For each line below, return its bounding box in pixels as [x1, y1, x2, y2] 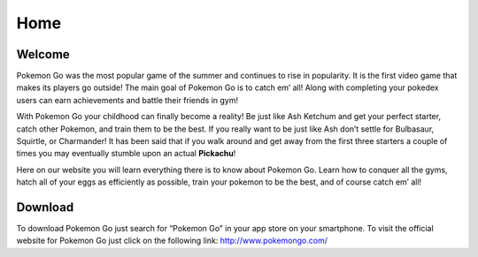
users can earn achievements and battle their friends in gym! [16, 94, 239, 105]
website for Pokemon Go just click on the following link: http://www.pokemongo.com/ [16, 235, 328, 246]
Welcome [16, 47, 70, 62]
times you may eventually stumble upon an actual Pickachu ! [16, 148, 236, 159]
